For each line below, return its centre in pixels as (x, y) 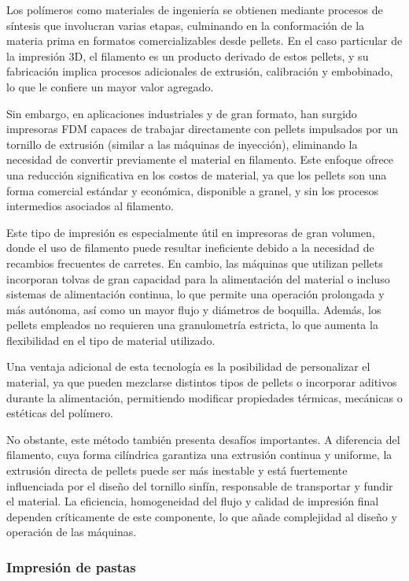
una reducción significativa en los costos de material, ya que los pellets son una (197, 174)
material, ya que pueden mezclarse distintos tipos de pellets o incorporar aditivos (202, 382)
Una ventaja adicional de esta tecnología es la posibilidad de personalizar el (188, 366)
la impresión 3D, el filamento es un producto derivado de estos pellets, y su (188, 56)
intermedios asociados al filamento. (90, 206)
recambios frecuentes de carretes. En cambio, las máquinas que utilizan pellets (195, 263)
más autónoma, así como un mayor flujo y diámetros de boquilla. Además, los (194, 309)
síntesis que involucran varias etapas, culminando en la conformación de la (186, 25)
